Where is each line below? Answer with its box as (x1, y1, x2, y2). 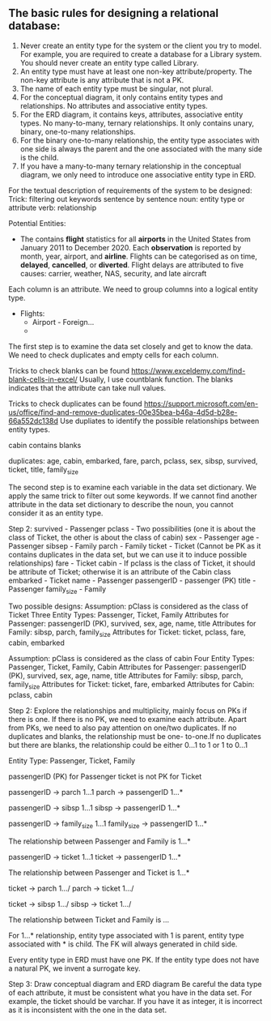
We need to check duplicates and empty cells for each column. (8, 350, 219, 360)
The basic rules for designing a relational (8, 6, 219, 20)
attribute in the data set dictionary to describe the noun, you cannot (8, 499, 234, 509)
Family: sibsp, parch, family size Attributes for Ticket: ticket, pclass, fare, (8, 627, 247, 639)
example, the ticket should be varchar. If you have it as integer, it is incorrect (8, 996, 263, 1006)
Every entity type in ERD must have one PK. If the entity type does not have (8, 955, 260, 964)
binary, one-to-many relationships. (19, 126, 136, 136)
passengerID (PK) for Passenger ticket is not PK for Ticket (8, 771, 202, 781)
